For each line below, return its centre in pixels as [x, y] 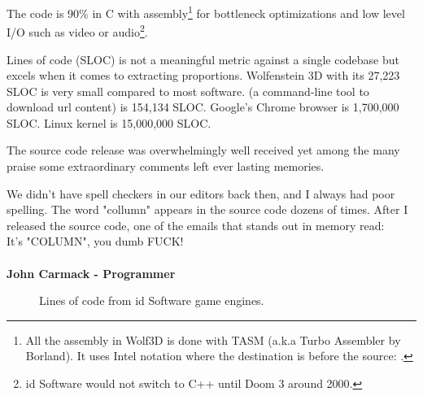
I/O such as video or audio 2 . [77, 30]
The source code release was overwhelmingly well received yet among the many [203, 150]
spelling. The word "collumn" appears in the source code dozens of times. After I [207, 209]
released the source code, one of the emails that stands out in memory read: [196, 225]
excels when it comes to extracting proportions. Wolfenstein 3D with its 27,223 [203, 75]
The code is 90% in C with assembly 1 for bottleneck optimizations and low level [206, 12]
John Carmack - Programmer [91, 273]
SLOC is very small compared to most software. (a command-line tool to [188, 91]
